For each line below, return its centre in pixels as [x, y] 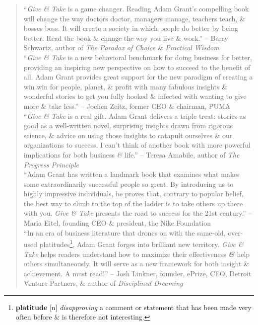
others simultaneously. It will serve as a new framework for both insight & [136, 264]
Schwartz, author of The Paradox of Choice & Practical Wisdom [121, 47]
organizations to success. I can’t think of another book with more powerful [137, 145]
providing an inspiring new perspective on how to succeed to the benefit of [137, 67]
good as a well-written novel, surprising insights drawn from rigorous [128, 125]
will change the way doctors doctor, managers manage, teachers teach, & [134, 18]
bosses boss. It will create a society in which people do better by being [131, 28]
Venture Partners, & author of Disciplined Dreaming [103, 283]
